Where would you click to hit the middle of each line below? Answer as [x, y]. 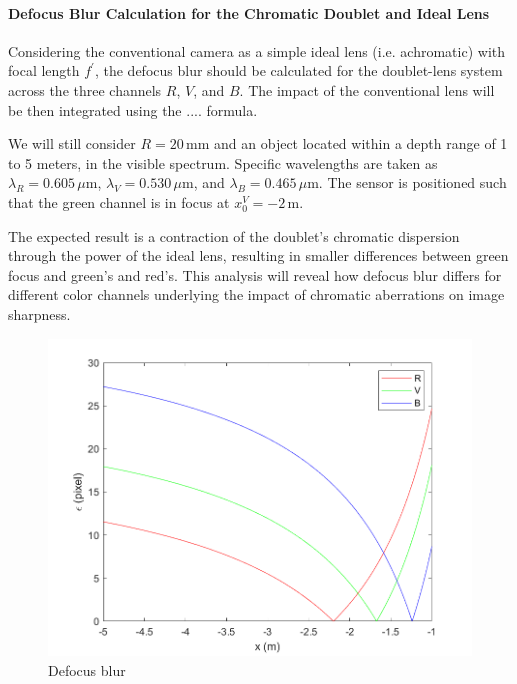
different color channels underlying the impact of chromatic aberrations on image [256, 294]
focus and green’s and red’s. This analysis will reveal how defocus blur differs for [255, 274]
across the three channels [85, 89]
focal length [44, 70]
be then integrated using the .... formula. [133, 109]
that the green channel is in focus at [119, 201]
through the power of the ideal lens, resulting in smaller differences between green [258, 255]
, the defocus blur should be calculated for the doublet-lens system [298, 70]
